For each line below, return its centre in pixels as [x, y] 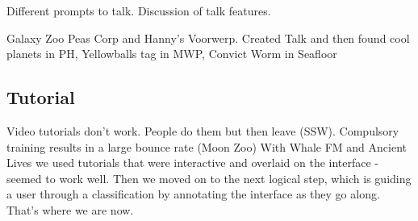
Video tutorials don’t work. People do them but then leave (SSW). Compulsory [203, 130]
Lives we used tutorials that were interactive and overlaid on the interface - [193, 163]
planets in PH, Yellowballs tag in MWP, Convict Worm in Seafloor [172, 54]
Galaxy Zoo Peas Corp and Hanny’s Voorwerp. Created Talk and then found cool [208, 38]
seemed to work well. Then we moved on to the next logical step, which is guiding [209, 178]
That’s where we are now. [70, 209]
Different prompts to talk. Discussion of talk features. [139, 10]
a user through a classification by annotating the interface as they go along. [193, 194]
